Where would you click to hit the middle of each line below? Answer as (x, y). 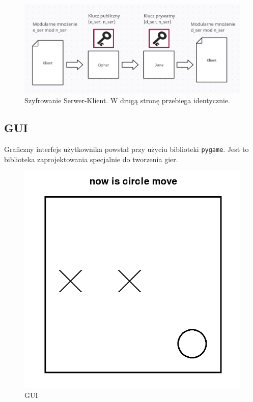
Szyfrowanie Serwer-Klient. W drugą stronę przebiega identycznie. (127, 100)
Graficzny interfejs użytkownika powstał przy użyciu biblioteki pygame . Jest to (126, 149)
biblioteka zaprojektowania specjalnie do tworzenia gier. (91, 159)
